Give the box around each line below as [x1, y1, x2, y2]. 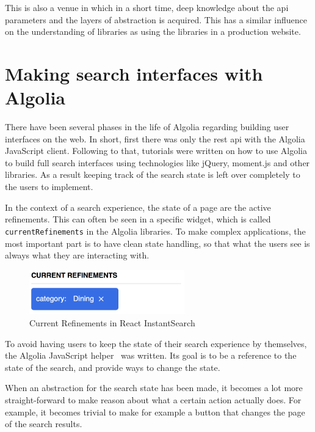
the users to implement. [5, 180, 93, 193]
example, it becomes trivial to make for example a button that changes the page [5, 405, 305, 418]
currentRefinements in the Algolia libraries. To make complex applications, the [5, 224, 306, 237]
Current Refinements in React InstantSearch [29, 317, 195, 329]
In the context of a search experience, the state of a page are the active [5, 200, 271, 213]
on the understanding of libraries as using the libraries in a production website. [5, 25, 301, 38]
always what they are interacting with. [5, 249, 150, 262]
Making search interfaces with [5, 60, 263, 86]
